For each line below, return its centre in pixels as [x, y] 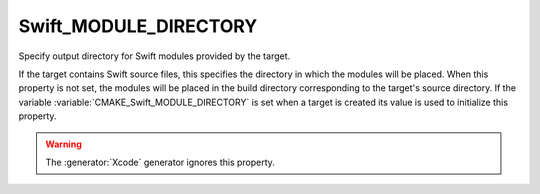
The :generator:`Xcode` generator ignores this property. [160, 162]
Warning [63, 144]
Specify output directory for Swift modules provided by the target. [154, 56]
